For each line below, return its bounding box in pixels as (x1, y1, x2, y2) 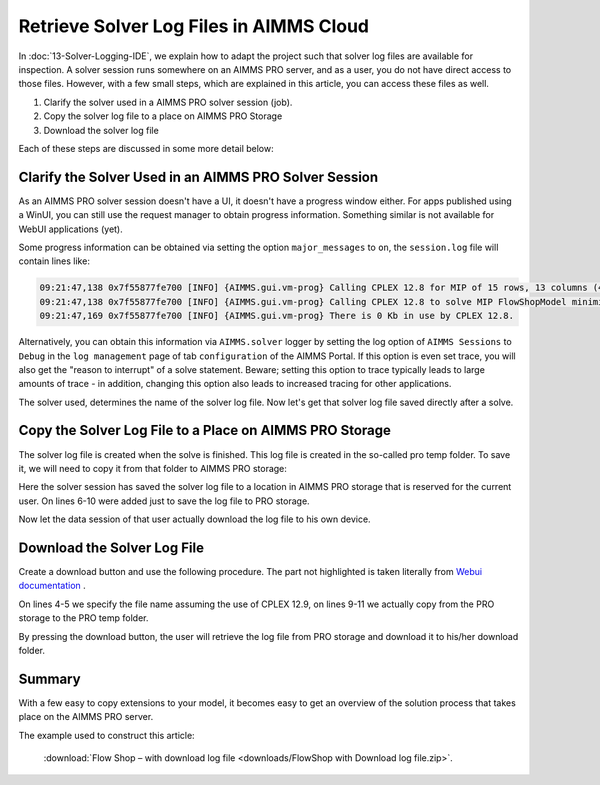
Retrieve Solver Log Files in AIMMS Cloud (18, 15, 370, 37)
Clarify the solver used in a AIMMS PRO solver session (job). (43, 96, 293, 108)
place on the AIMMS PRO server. (18, 711, 154, 723)
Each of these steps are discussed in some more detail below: (18, 142, 274, 154)
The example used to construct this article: (18, 729, 195, 741)
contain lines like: (18, 255, 90, 267)
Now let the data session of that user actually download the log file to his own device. (18, 513, 371, 525)
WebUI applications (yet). (18, 223, 124, 235)
